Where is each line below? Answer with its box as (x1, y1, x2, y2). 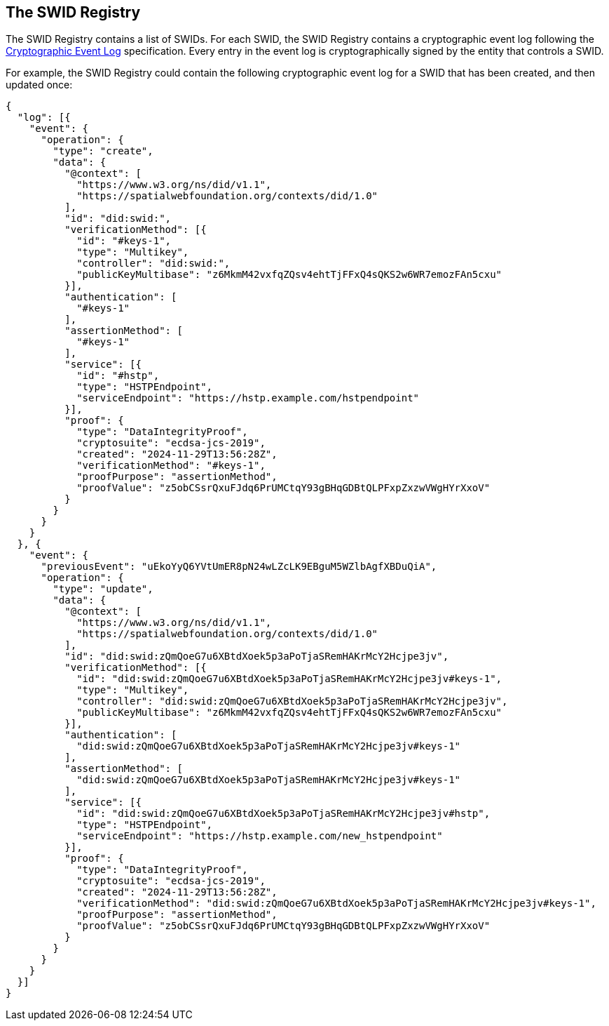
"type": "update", (53, 583, 153, 595)
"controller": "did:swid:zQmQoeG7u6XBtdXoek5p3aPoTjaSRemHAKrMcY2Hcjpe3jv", (76, 695, 508, 707)
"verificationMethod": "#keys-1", (76, 460, 266, 472)
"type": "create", (53, 145, 153, 157)
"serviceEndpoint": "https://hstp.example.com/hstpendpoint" (76, 392, 420, 404)
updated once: (6, 79, 73, 91)
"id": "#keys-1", (76, 235, 172, 247)
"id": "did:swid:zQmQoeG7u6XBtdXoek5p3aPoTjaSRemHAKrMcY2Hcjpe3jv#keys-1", (76, 673, 502, 685)
